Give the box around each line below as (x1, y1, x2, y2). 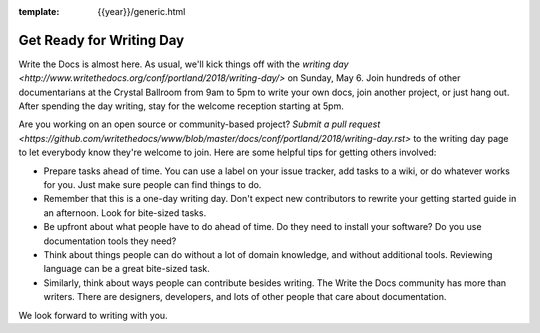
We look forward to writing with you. (18, 309, 169, 321)
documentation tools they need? (43, 235, 177, 247)
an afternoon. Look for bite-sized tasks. (43, 206, 207, 219)
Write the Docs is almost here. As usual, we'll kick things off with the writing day (18, 58, 349, 70)
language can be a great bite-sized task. (43, 263, 210, 275)
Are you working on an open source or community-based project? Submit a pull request (18, 118, 381, 130)
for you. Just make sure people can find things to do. (43, 179, 262, 191)
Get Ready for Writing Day (18, 31, 185, 49)
